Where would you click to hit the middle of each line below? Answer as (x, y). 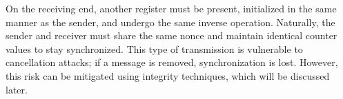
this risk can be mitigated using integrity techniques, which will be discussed (168, 75)
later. (17, 89)
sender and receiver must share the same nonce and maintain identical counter (171, 35)
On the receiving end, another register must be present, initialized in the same (171, 8)
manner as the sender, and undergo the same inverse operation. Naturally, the (170, 22)
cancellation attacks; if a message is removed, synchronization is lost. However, (172, 62)
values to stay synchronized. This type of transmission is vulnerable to (154, 48)
